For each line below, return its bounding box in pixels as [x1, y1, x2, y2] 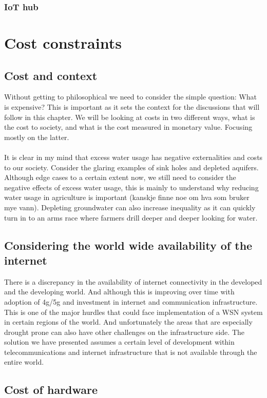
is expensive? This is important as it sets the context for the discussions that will [4, 102, 260, 112]
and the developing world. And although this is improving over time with [4, 286, 235, 297]
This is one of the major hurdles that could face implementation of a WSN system [4, 306, 263, 317]
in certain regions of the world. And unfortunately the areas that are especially [4, 316, 253, 327]
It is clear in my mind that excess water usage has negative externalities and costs [4, 151, 263, 162]
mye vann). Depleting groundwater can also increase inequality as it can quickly [4, 202, 256, 212]
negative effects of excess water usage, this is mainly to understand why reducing [4, 182, 259, 192]
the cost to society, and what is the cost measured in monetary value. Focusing [4, 122, 253, 132]
